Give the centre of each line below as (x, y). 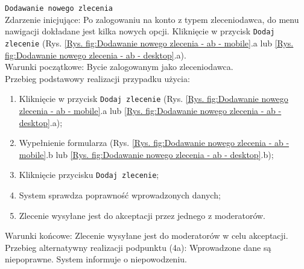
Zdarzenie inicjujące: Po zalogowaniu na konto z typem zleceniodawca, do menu (152, 19)
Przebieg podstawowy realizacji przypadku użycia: (97, 78)
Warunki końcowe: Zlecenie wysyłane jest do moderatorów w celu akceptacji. (147, 236)
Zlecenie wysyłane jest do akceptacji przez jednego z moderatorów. (142, 215)
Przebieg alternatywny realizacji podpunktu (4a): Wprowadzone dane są (138, 247)
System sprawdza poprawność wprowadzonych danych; (120, 195)
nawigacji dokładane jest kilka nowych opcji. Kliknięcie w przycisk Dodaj (140, 31)
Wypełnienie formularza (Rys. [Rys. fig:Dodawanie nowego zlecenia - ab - (154, 143)
